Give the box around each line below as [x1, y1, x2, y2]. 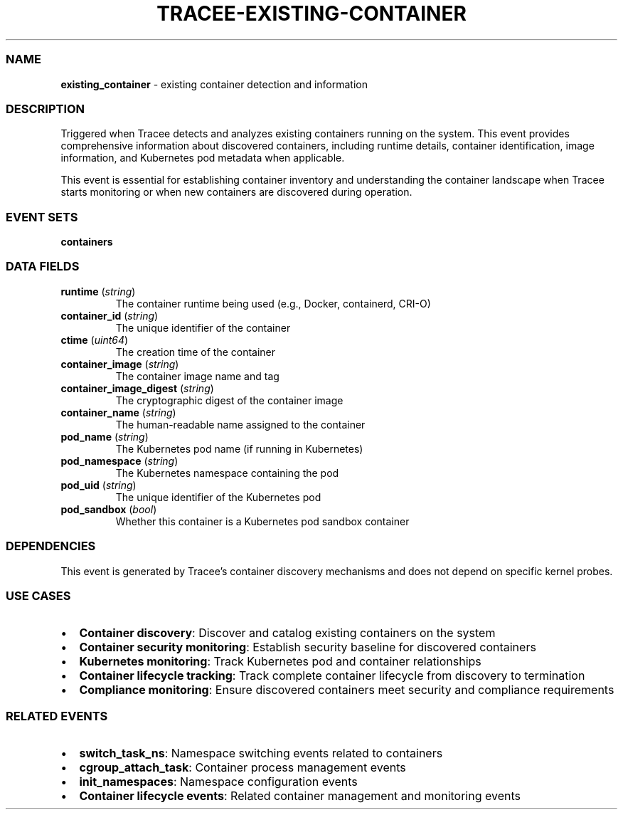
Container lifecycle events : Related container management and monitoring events [79, 789, 521, 803]
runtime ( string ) [60, 285, 136, 298]
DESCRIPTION [6, 101, 85, 116]
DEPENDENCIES [6, 539, 96, 554]
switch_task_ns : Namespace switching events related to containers [79, 746, 443, 760]
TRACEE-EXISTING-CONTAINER [156, 1, 467, 26]
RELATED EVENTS [6, 708, 108, 723]
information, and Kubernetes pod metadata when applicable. [60, 152, 345, 164]
